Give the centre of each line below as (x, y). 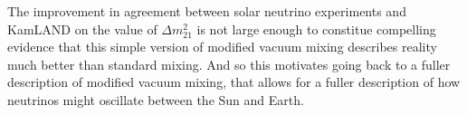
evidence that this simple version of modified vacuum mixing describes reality (222, 47)
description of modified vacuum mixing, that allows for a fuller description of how (234, 82)
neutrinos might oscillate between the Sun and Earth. (156, 99)
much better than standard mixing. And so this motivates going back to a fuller (229, 64)
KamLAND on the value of (82, 29)
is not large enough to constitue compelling (316, 29)
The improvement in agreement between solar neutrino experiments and (207, 11)
